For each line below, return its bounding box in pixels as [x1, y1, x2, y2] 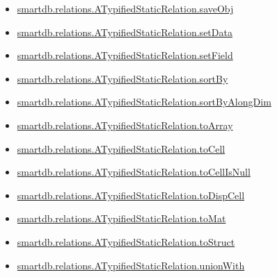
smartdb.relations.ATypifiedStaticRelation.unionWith [17, 258, 245, 272]
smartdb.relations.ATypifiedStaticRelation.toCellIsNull [17, 165, 251, 179]
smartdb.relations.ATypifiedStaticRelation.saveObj [17, 1, 234, 15]
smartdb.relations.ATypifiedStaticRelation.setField [17, 48, 233, 62]
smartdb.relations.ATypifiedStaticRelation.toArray [17, 117, 233, 132]
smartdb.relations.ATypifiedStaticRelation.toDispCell [17, 187, 245, 202]
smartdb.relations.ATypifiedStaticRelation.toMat [17, 211, 226, 226]
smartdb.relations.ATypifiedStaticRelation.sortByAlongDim [17, 94, 271, 109]
